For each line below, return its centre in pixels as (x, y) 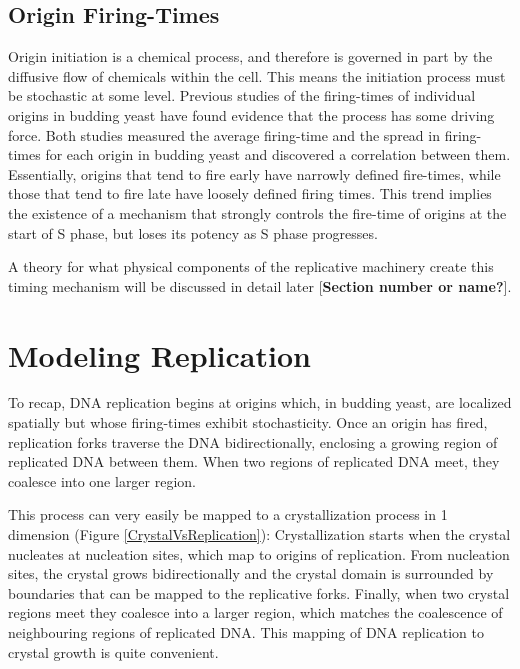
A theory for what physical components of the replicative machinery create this (251, 266)
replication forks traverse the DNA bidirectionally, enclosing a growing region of (253, 441)
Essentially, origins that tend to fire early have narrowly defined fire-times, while (254, 173)
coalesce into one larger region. (102, 480)
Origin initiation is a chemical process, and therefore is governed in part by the (250, 56)
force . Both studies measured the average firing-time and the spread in (224, 134)
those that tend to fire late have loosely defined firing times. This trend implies (250, 193)
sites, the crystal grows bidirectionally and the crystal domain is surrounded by (251, 573)
